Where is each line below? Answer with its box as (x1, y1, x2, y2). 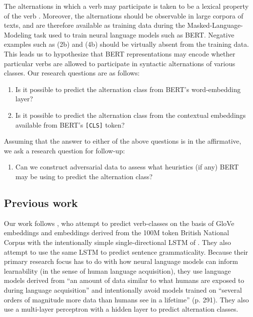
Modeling (4, 29, 32, 39)
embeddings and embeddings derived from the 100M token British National (4, 227, 229, 238)
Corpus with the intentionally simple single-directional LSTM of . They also (4, 237, 231, 247)
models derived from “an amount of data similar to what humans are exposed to (4, 275, 244, 285)
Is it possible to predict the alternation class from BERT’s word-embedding (15, 84, 241, 94)
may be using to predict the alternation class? (15, 171, 153, 181)
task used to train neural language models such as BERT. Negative (34, 29, 234, 39)
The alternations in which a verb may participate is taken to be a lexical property (4, 1, 249, 11)
